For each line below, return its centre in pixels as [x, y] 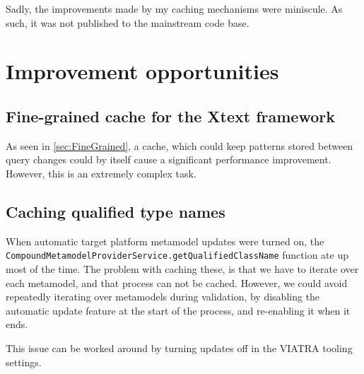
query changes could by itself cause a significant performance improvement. [169, 159]
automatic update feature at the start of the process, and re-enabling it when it [178, 310]
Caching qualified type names [116, 211]
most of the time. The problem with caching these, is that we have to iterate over [182, 269]
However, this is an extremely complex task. [101, 173]
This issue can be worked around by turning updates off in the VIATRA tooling [179, 347]
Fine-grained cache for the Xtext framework [170, 116]
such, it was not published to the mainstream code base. [128, 22]
